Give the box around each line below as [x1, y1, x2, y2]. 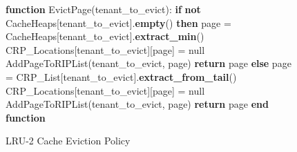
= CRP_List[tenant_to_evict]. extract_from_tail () [6, 69, 237, 84]
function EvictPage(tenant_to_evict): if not [6, 2, 201, 16]
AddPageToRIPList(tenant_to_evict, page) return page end [6, 97, 269, 111]
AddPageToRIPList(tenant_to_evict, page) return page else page [6, 56, 291, 70]
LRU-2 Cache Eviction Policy [6, 133, 131, 148]
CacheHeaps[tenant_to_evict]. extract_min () [6, 29, 204, 44]
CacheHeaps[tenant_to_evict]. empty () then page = [6, 15, 231, 30]
